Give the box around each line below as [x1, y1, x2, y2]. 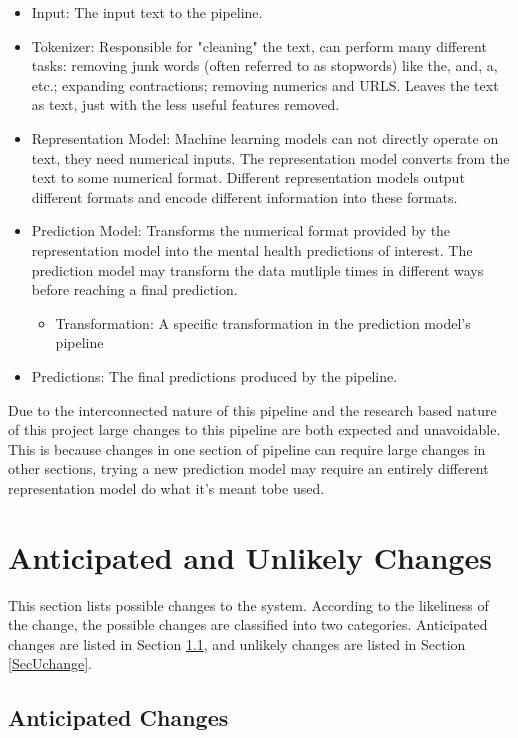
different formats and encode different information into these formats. [31, 186, 458, 207]
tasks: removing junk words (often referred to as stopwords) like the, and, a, [31, 55, 498, 76]
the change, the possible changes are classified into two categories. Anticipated [8, 614, 488, 635]
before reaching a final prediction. [31, 279, 238, 300]
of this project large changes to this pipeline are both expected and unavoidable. [8, 419, 501, 440]
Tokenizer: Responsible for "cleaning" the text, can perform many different [31, 35, 487, 56]
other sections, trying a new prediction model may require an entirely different [8, 458, 489, 479]
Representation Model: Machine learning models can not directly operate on [31, 127, 499, 148]
